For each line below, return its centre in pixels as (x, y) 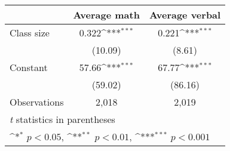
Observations (37, 102)
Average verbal (185, 15)
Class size (30, 33)
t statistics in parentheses (62, 119)
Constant (29, 67)
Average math (106, 15)
